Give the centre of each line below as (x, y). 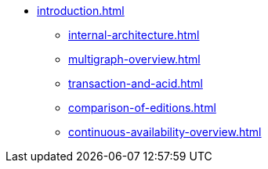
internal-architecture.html (134, 35)
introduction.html (81, 11)
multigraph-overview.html (134, 59)
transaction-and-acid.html (136, 83)
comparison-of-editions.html (142, 108)
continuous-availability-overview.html (165, 132)
